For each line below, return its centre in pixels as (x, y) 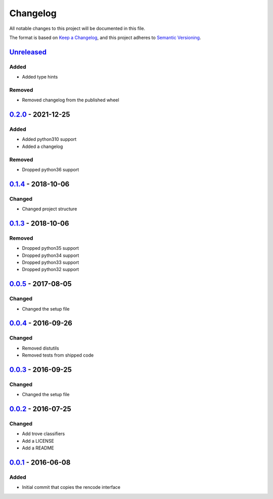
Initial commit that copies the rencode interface (71, 487)
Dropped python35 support (51, 248)
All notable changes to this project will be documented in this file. (77, 28)
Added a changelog (42, 146)
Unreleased (28, 52)
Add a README (38, 448)
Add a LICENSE (38, 441)
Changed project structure (50, 209)
